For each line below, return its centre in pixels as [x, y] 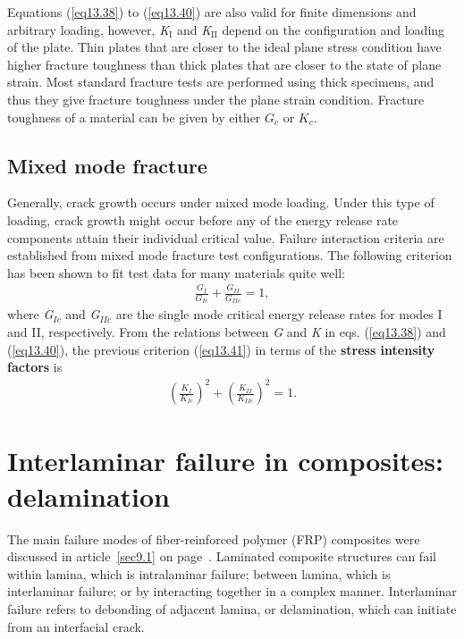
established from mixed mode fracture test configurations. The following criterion [230, 255]
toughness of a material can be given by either [134, 117]
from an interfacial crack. [76, 626]
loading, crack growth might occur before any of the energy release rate [203, 219]
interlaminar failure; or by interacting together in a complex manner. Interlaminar [232, 591]
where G [30, 314]
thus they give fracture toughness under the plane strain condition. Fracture [216, 99]
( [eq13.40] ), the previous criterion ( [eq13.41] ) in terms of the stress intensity [221, 349]
